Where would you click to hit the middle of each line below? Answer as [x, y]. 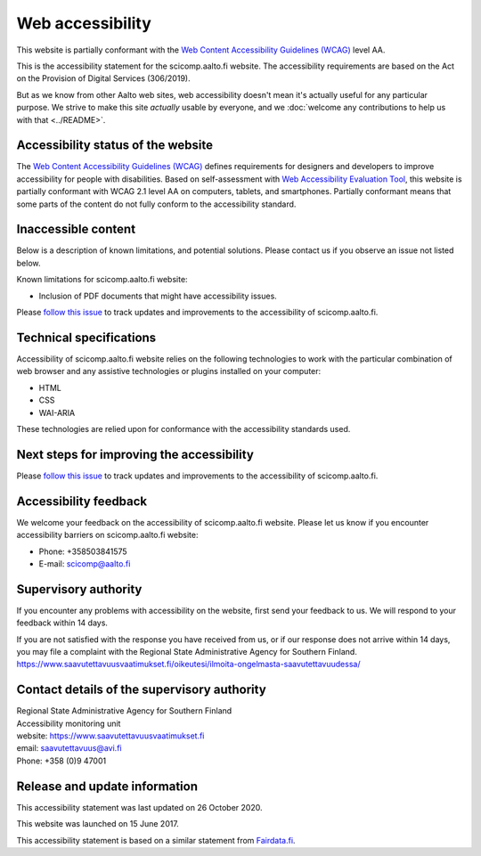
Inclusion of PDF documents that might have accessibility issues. [158, 296]
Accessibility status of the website [115, 146]
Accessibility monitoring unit [69, 723]
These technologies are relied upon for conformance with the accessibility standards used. [183, 428]
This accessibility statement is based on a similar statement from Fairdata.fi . [156, 840]
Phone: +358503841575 [83, 551]
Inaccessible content [76, 229]
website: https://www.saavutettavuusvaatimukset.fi [110, 736]
